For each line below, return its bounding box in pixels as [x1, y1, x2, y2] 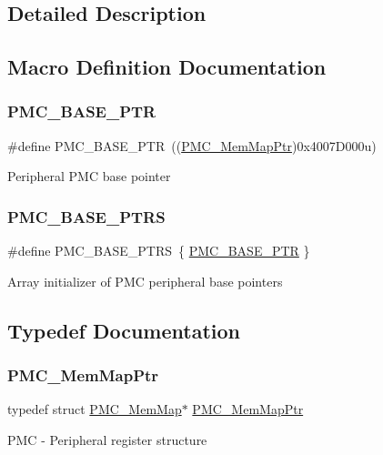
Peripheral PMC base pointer [7, 167, 171, 186]
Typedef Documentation [7, 316, 240, 344]
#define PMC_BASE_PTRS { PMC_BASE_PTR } [7, 241, 310, 260]
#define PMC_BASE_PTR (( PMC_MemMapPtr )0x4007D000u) [7, 136, 377, 155]
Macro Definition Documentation [7, 53, 327, 81]
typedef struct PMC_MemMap [7, 399, 182, 419]
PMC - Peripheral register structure [7, 430, 207, 449]
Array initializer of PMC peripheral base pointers [7, 271, 283, 290]
